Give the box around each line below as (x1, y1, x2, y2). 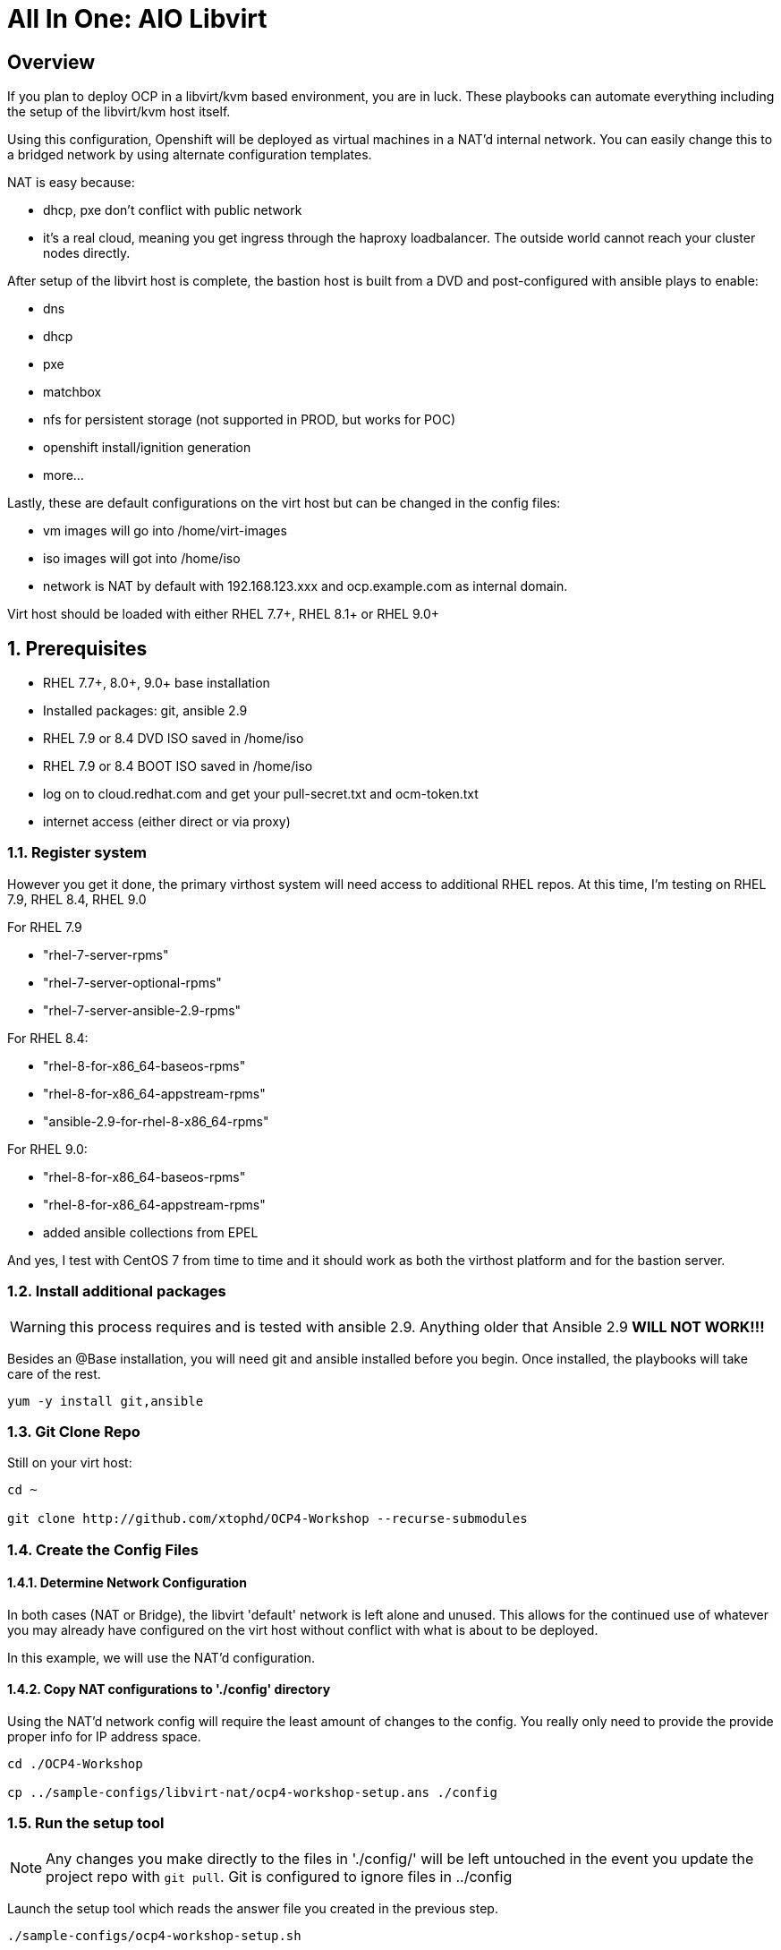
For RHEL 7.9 (7, 919, 82, 935)
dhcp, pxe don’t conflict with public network (43, 202, 302, 218)
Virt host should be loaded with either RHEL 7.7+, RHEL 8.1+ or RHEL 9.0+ (7, 606, 439, 622)
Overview (7, 50, 96, 73)
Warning (10, 1317, 66, 1336)
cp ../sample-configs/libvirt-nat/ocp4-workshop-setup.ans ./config (7, 1785, 497, 1800)
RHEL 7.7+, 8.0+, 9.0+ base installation (43, 675, 270, 691)
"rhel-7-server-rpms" (43, 946, 169, 962)
